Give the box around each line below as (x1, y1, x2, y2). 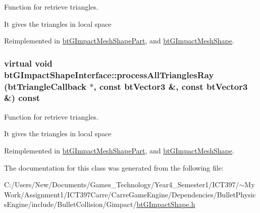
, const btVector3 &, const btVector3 (93, 80, 248, 92)
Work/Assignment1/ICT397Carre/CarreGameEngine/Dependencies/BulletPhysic (4, 189, 256, 199)
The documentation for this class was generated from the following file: (4, 162, 224, 173)
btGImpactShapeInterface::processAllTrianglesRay (4, 68, 214, 81)
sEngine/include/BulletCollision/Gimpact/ (4, 199, 137, 209)
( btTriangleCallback (4, 80, 86, 92)
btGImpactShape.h (136, 199, 195, 209)
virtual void (4, 57, 53, 69)
